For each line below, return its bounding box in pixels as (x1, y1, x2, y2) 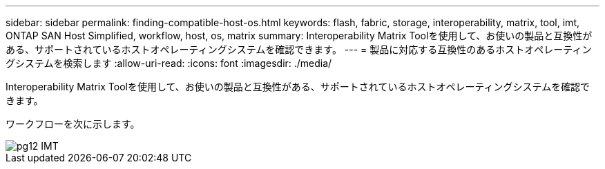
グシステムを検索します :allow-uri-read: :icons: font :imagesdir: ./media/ (6, 57, 332, 69)
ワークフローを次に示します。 (6, 118, 140, 130)
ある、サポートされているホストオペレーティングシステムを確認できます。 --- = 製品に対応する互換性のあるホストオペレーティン (6, 43, 592, 55)
